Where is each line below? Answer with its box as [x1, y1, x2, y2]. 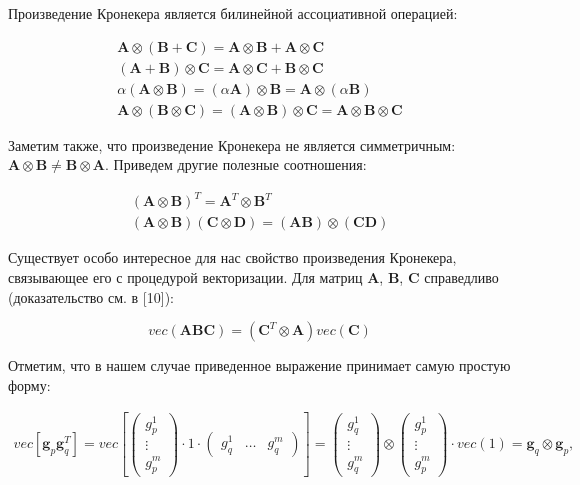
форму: [8, 374, 51, 395]
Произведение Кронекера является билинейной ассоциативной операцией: [8, 3, 458, 23]
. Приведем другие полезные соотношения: [105, 154, 367, 175]
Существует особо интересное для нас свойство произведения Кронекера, [8, 247, 457, 268]
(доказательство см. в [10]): [8, 286, 174, 307]
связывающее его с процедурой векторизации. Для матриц [8, 267, 363, 288]
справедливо [424, 267, 499, 288]
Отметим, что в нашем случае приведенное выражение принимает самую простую [8, 355, 511, 376]
